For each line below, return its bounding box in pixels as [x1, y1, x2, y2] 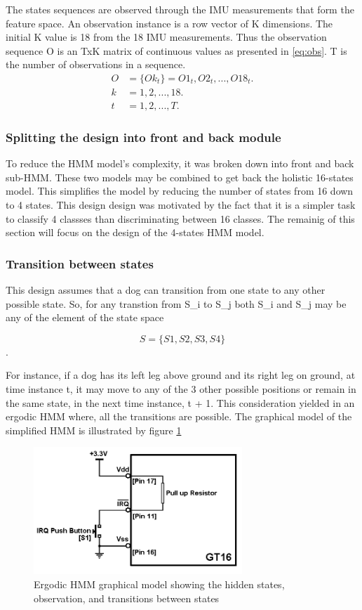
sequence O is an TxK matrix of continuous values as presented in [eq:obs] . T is [6, 43, 347, 58]
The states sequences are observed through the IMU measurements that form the [6, 2, 354, 16]
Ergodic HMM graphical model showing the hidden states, [34, 576, 285, 591]
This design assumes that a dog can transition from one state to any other [6, 283, 326, 297]
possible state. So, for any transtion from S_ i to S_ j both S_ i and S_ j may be [6, 296, 347, 311]
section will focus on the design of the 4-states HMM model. [6, 225, 264, 240]
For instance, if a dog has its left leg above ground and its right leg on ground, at [6, 368, 356, 382]
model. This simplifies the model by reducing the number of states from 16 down [6, 183, 354, 198]
